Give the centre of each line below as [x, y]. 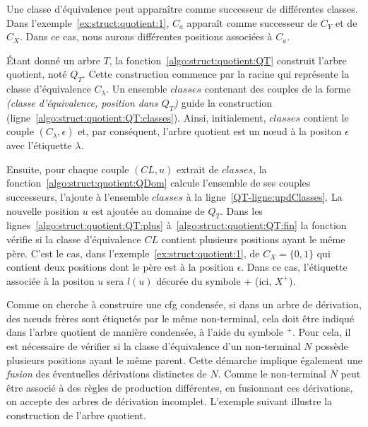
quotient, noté [37, 74]
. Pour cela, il [322, 332]
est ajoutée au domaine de [148, 210]
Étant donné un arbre [53, 60]
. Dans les [242, 210]
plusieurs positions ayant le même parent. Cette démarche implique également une [184, 359]
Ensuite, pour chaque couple [68, 169]
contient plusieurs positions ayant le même [253, 239]
